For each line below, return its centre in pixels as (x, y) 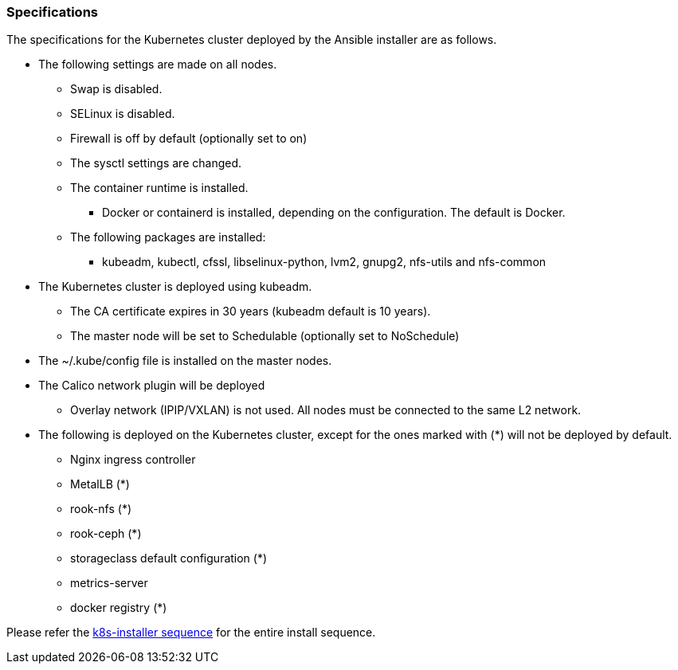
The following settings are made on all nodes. (158, 65)
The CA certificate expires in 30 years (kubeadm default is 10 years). (251, 311)
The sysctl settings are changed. (156, 163)
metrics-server (109, 583)
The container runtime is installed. (159, 188)
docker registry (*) (119, 608)
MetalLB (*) (100, 484)
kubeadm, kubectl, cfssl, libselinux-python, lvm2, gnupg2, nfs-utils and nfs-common (324, 262)
